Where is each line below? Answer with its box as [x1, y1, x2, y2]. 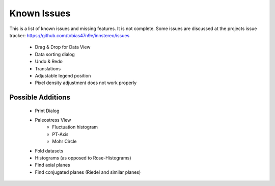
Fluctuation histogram [52, 124, 98, 130]
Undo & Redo [35, 59, 63, 65]
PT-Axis [52, 131, 69, 137]
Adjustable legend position [35, 72, 91, 78]
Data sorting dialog [35, 51, 75, 57]
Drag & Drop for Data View [35, 44, 91, 50]
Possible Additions [9, 93, 71, 102]
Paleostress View [35, 117, 71, 123]
